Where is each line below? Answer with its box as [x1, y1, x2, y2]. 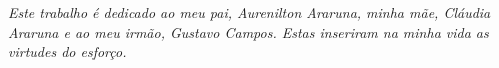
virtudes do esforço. [8, 41, 127, 62]
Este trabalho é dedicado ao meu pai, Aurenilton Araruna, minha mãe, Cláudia [8, 2, 491, 22]
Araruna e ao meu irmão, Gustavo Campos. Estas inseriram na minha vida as [8, 21, 489, 42]
